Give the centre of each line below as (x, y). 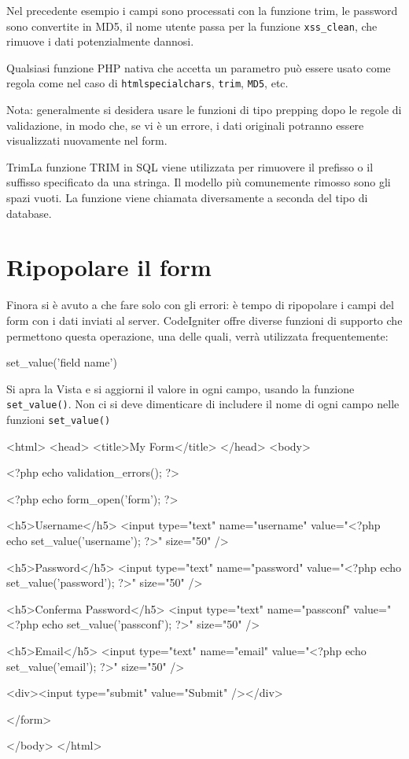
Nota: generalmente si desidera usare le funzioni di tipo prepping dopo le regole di (204, 110)
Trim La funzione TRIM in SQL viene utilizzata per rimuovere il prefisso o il (190, 166)
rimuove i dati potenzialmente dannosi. (100, 41)
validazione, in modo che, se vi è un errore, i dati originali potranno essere (185, 125)
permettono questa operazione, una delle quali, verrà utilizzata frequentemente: (197, 335)
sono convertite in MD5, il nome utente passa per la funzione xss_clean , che (192, 26)
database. (29, 213)
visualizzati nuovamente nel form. (87, 140)
